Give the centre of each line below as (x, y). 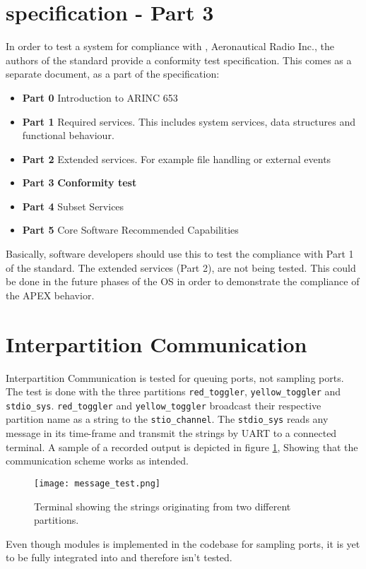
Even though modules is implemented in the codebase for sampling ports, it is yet (183, 543)
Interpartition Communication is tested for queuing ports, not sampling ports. (175, 377)
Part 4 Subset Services (73, 206)
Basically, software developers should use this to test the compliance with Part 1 (180, 254)
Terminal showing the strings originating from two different (163, 506)
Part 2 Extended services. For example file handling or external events (177, 158)
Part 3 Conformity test (79, 182)
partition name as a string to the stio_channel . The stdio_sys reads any (167, 419)
